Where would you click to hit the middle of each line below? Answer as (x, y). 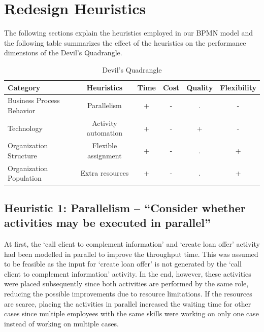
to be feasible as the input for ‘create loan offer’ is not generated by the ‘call (123, 264)
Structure (22, 155)
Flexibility (238, 87)
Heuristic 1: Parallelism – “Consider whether (125, 207)
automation (104, 133)
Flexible (105, 145)
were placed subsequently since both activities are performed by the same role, (126, 284)
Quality (200, 87)
